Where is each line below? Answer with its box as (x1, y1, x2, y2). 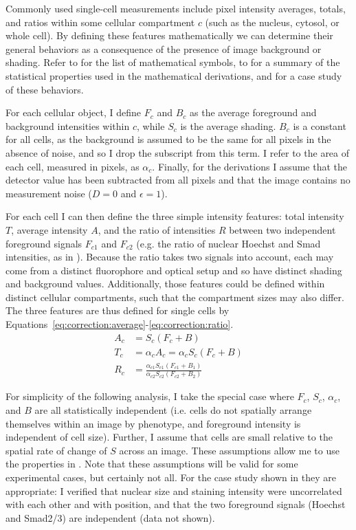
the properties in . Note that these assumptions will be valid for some (5, 456, 298, 471)
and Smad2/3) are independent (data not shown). (5, 510, 215, 525)
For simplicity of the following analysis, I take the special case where (5, 389, 294, 404)
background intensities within (5, 118, 130, 133)
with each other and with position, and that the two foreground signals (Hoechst (5, 497, 346, 511)
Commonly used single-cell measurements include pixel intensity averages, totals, (5, 1, 346, 15)
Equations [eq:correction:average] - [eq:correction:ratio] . (5, 317, 234, 331)
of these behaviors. (5, 82, 84, 96)
